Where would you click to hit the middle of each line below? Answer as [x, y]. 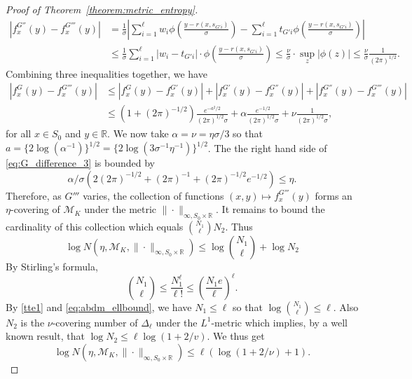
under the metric [121, 209]
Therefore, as [34, 195]
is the [33, 322]
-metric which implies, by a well [279, 322]
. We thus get [236, 336]
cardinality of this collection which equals [95, 226]
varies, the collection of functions [153, 195]
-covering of [35, 209]
